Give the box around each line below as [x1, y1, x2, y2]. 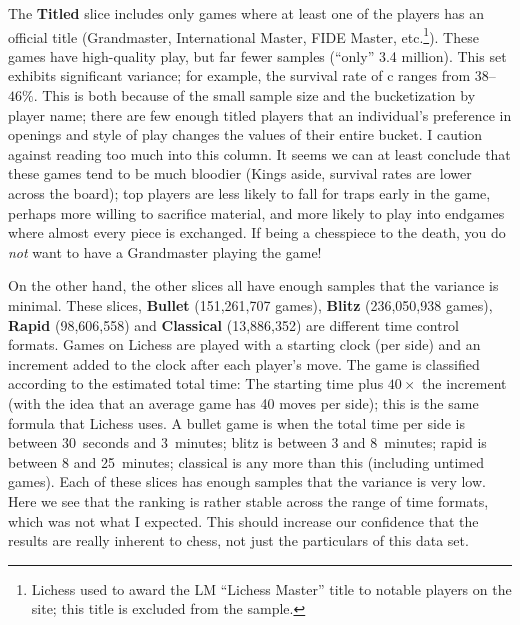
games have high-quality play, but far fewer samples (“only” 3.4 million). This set [8, 45, 507, 66]
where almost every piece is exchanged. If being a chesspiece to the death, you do [8, 222, 506, 243]
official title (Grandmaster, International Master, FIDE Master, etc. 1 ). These [8, 23, 479, 47]
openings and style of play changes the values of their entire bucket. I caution [8, 124, 483, 145]
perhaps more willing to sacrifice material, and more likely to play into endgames [8, 202, 505, 223]
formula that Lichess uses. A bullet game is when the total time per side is [8, 412, 465, 433]
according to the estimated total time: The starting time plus [8, 373, 384, 394]
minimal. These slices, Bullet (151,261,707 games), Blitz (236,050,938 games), [8, 294, 493, 315]
